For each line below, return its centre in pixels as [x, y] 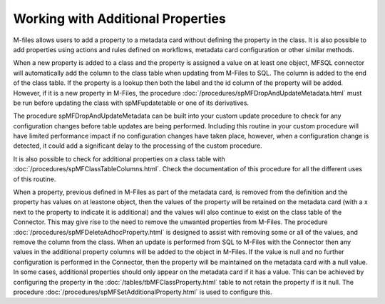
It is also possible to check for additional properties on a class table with [119, 159]
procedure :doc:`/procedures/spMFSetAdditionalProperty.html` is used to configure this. [143, 292]
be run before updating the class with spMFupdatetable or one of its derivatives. [131, 103]
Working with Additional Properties [119, 19]
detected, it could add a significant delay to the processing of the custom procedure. [138, 146]
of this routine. [35, 179]
